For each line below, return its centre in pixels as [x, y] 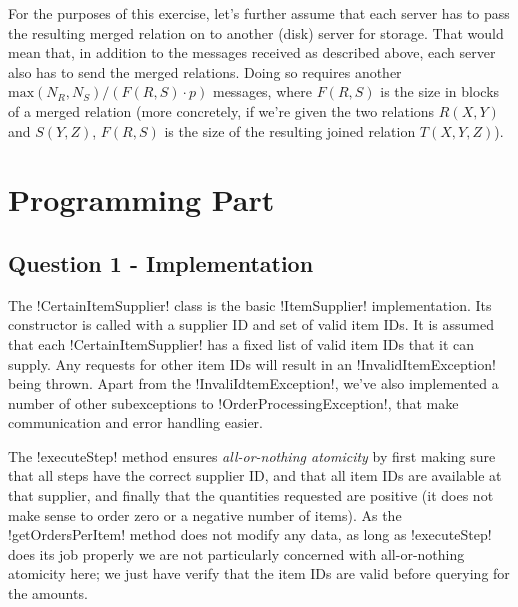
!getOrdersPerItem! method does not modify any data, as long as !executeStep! [250, 534]
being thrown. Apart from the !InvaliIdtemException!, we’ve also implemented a [253, 383]
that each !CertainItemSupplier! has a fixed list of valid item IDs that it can [241, 343]
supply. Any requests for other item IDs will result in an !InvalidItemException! [252, 363]
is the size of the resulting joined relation [290, 130]
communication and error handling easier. [135, 422]
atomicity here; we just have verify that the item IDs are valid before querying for [259, 573]
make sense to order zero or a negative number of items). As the [205, 514]
